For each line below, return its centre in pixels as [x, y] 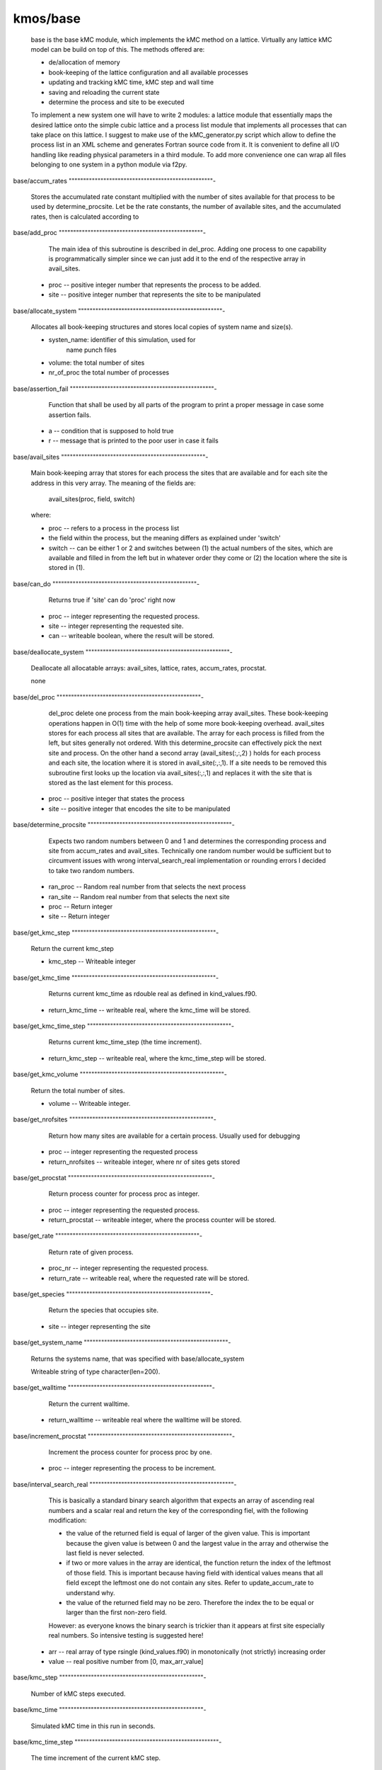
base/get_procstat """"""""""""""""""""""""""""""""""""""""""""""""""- [114, 1177]
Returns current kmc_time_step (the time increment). [125, 1042]
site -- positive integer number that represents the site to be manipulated [155, 295]
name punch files [91, 350]
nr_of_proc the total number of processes [109, 372]
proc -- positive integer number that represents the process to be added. [155, 285]
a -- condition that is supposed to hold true [111, 431]
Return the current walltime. [89, 1404]
